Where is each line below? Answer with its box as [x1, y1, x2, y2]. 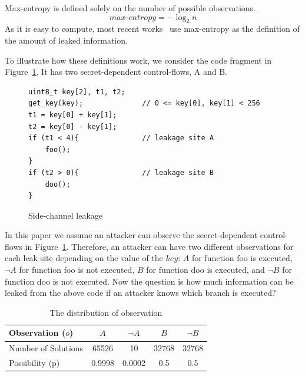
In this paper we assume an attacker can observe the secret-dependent [5, 229, 258, 241]
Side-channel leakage [28, 209, 102, 221]
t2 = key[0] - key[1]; [28, 122, 117, 131]
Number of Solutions [9, 342, 84, 354]
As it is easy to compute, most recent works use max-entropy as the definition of [5, 22, 300, 35]
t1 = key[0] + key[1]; [28, 110, 117, 119]
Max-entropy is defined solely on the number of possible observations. [5, 2, 256, 14]
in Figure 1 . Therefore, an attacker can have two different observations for [25, 240, 294, 252]
